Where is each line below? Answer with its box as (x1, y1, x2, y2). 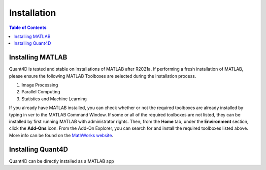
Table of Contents (9, 25, 47, 30)
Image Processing (21, 82, 59, 88)
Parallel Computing (21, 89, 60, 95)
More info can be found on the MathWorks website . (9, 132, 113, 138)
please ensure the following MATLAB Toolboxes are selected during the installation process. (9, 73, 197, 79)
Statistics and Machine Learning (21, 96, 87, 102)
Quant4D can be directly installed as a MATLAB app (9, 158, 114, 164)
